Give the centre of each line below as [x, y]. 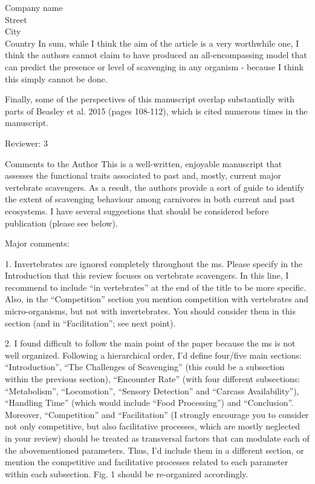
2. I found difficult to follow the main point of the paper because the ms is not [150, 343]
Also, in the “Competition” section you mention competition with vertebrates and [157, 299]
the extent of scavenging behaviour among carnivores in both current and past [150, 199]
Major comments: [37, 243]
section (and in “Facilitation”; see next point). [90, 323]
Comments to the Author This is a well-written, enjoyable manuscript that [144, 163]
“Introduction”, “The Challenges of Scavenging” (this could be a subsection [145, 367]
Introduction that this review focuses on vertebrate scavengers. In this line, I [147, 275]
